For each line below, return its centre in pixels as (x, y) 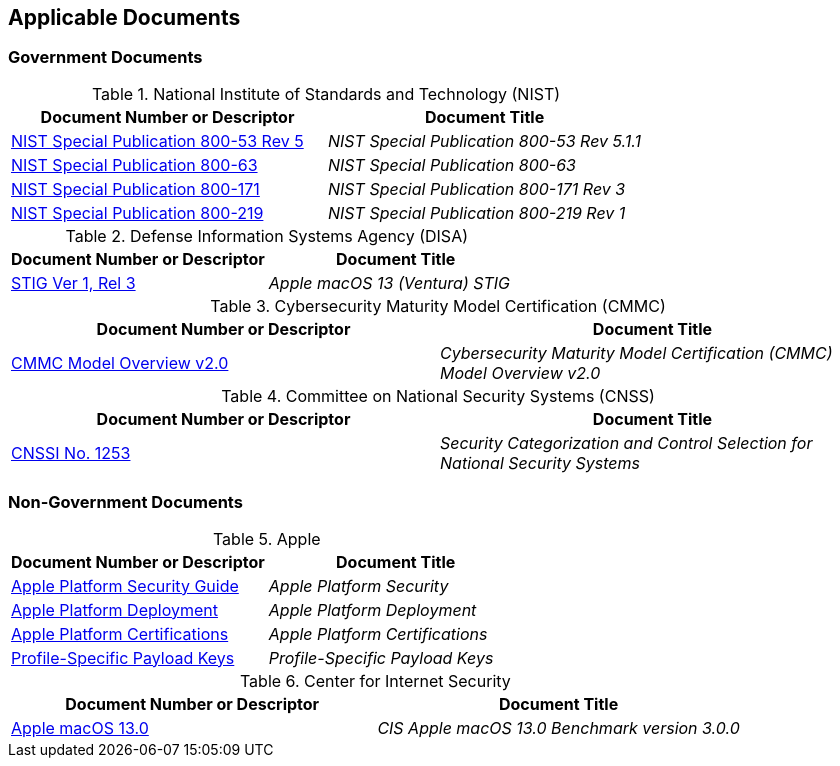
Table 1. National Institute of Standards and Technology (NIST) (326, 93)
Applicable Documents (124, 17)
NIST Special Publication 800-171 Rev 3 (477, 188)
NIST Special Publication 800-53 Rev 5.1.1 (485, 140)
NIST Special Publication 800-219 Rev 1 (477, 212)
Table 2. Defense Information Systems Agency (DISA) (267, 235)
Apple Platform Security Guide (125, 585)
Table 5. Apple (266, 538)
